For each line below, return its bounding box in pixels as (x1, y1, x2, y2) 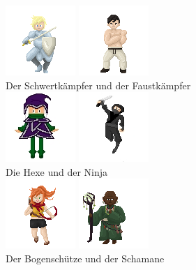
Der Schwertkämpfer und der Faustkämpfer (6, 77, 191, 92)
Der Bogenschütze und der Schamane (6, 250, 165, 265)
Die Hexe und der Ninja (6, 164, 108, 179)
